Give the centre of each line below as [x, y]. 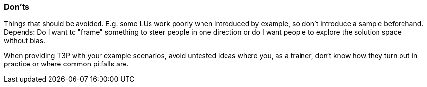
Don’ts [17, 7]
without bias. [25, 41]
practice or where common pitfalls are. [66, 64]
